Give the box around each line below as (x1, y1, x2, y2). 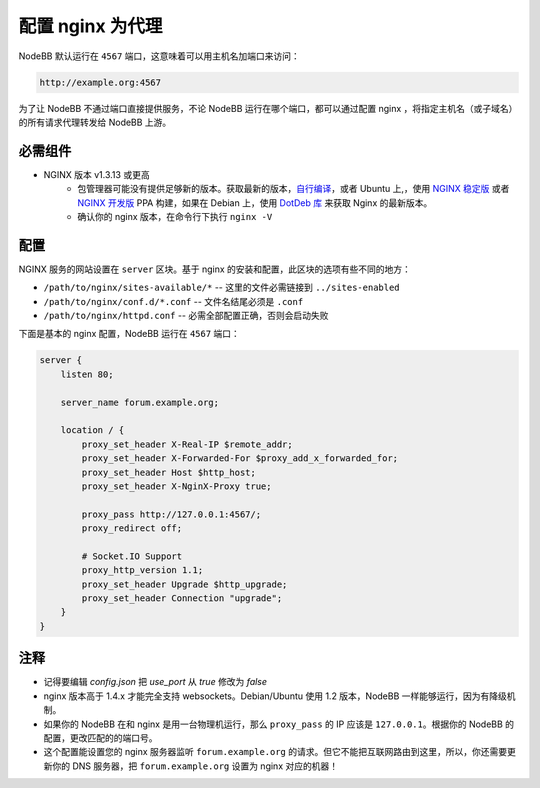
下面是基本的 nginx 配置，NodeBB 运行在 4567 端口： (18, 328, 240, 340)
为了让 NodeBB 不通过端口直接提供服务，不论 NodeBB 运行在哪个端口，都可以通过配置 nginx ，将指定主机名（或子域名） (18, 102, 518, 114)
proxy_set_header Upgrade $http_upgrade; (81, 578, 288, 590)
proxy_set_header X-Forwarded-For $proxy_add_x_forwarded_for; (81, 453, 399, 464)
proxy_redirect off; (81, 523, 183, 534)
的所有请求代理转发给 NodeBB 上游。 (18, 116, 172, 128)
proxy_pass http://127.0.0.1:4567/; (81, 508, 262, 520)
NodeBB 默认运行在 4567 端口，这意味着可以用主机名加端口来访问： (18, 50, 300, 62)
